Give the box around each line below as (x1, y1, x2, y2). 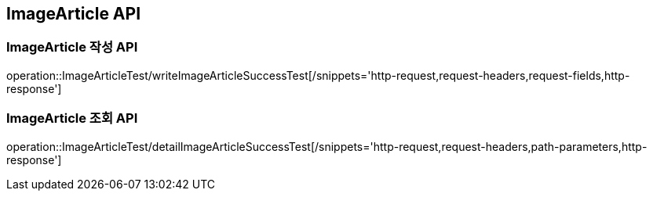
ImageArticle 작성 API (6, 39, 138, 56)
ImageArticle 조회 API (6, 110, 138, 127)
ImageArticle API (6, 4, 141, 23)
